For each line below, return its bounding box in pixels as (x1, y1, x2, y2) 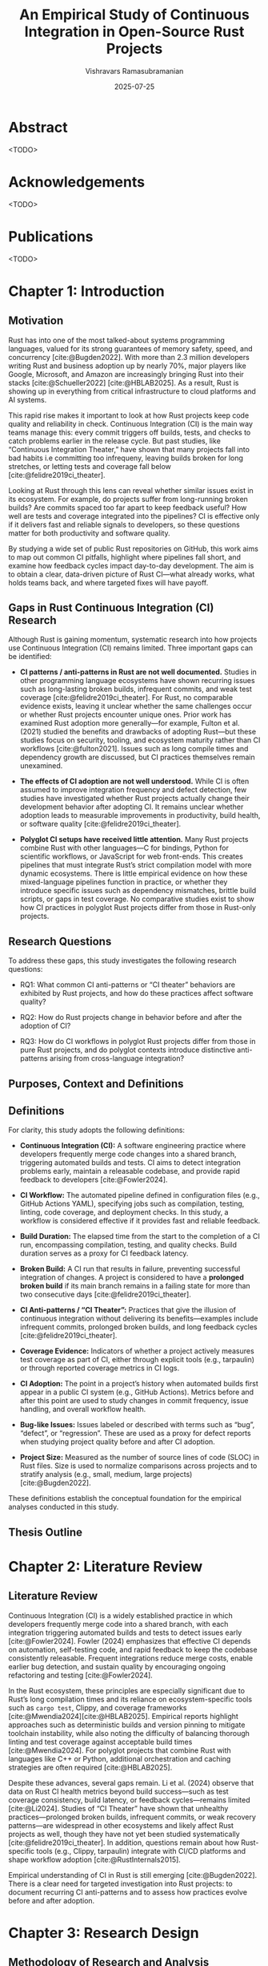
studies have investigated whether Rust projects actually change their (19, 794, 250, 803)
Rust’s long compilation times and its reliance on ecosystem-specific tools (8, 1694, 253, 1704)
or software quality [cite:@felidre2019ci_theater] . (19, 819, 182, 829)
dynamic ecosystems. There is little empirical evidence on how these (19, 868, 248, 879)
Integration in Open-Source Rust (24, 22, 245, 41)
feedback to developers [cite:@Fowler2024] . (19, 1175, 168, 1184)
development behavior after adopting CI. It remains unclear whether (19, 802, 244, 811)
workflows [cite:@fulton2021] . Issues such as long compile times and (19, 744, 249, 754)
